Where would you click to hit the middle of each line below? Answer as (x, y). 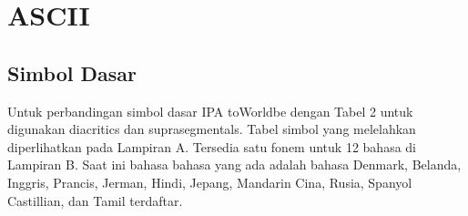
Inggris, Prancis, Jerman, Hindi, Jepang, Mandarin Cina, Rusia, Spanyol (210, 182)
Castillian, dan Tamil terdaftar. (95, 200)
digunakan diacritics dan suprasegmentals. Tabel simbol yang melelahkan (212, 129)
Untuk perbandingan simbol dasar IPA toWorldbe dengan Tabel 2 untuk (210, 111)
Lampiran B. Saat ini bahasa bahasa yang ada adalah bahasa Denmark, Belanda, (234, 165)
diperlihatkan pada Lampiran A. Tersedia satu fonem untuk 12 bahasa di (212, 146)
